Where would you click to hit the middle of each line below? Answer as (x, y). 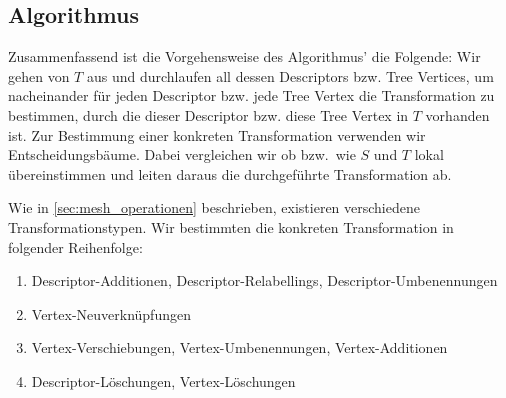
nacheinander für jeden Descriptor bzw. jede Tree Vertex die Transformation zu (251, 95)
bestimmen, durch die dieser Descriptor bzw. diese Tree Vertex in (208, 114)
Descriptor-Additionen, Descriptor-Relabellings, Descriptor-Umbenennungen (264, 280)
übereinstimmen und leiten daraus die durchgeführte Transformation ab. (230, 173)
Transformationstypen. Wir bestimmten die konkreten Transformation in (231, 226)
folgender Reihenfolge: (75, 246)
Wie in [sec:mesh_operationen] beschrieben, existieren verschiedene (214, 207)
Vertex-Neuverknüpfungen (111, 313)
